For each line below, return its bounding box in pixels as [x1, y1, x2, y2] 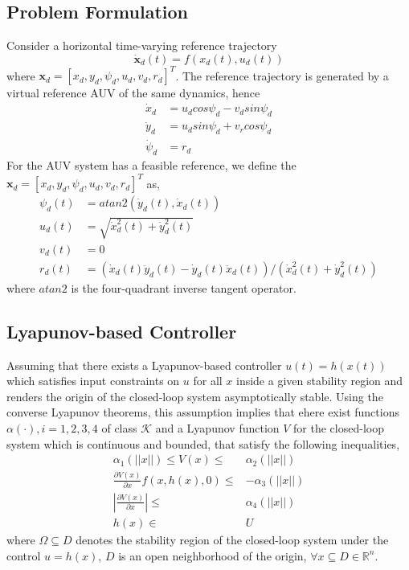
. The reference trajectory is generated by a [175, 67, 389, 84]
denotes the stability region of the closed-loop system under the [76, 531, 389, 547]
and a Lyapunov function [155, 419, 280, 436]
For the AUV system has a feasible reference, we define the [6, 157, 297, 174]
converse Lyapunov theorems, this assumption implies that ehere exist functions [6, 404, 399, 420]
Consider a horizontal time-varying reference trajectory [6, 37, 277, 54]
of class [101, 419, 137, 436]
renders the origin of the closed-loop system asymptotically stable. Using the [6, 388, 383, 404]
